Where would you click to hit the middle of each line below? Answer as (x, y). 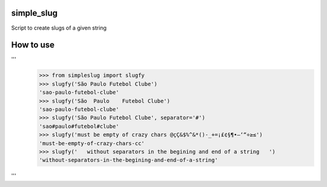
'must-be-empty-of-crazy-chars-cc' (92, 143)
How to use (33, 45)
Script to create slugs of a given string (59, 28)
